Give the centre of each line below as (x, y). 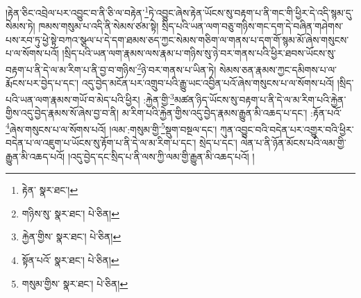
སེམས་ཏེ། (20, 26)
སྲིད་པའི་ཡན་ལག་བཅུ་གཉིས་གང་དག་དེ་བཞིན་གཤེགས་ (252, 26)
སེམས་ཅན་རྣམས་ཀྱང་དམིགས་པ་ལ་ (278, 69)
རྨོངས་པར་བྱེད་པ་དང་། (42, 83)
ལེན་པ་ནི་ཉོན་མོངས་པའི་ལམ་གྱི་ (293, 142)
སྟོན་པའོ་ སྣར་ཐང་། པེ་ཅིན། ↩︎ (70, 259)
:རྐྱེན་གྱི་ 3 (159, 98)
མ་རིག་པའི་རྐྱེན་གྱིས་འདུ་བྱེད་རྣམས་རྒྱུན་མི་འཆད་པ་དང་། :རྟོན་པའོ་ (232, 113)
